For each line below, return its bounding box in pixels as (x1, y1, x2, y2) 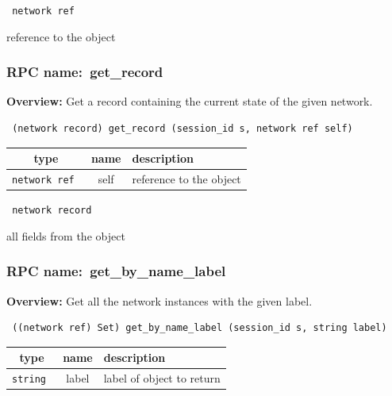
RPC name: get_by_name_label (6, 261, 226, 281)
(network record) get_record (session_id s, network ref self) (12, 123, 353, 135)
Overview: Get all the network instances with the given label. (6, 292, 313, 309)
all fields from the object (6, 227, 125, 244)
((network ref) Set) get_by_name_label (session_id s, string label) (12, 322, 387, 334)
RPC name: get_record (6, 62, 163, 82)
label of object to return (103, 370, 221, 386)
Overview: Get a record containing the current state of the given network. (6, 93, 373, 110)
